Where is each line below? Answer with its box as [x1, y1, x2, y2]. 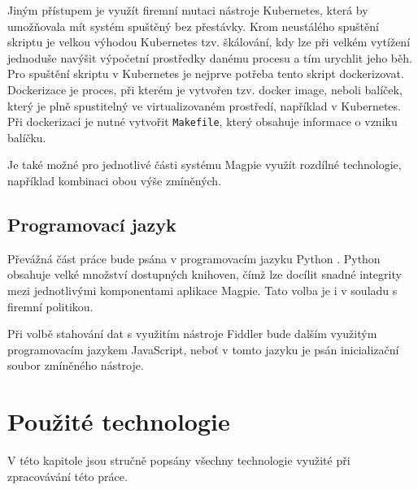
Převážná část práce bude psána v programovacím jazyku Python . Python [7, 249, 381, 267]
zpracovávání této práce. [7, 467, 128, 484]
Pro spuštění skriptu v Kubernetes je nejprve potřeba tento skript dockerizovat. [7, 65, 404, 82]
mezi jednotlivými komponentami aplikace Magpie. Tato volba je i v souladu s [7, 281, 398, 298]
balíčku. [7, 128, 46, 145]
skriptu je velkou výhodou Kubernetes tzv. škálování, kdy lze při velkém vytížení [7, 33, 411, 50]
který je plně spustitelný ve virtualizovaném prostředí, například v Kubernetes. [7, 97, 401, 114]
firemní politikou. [7, 297, 94, 314]
